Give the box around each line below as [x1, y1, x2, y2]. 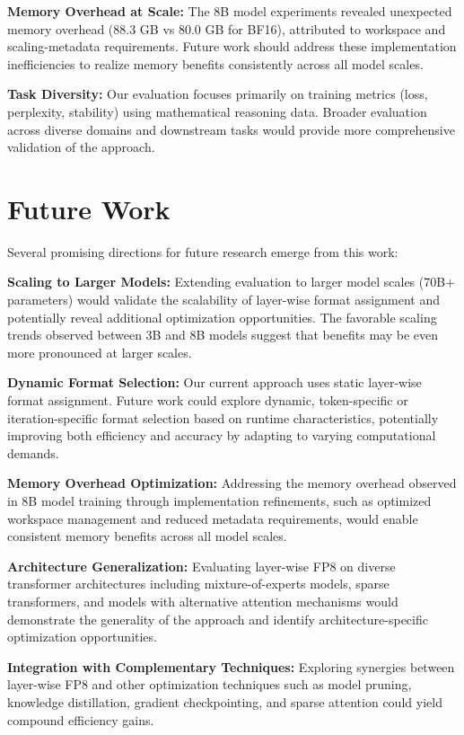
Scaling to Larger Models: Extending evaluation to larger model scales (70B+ [7, 272, 456, 291]
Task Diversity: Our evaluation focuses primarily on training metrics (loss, [7, 84, 428, 103]
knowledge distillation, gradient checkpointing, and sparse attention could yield [7, 692, 442, 711]
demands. [7, 443, 59, 462]
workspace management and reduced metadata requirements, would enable [7, 509, 418, 527]
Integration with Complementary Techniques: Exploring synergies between [7, 657, 455, 676]
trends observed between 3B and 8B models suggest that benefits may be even [7, 325, 438, 344]
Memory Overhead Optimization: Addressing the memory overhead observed [7, 474, 457, 492]
